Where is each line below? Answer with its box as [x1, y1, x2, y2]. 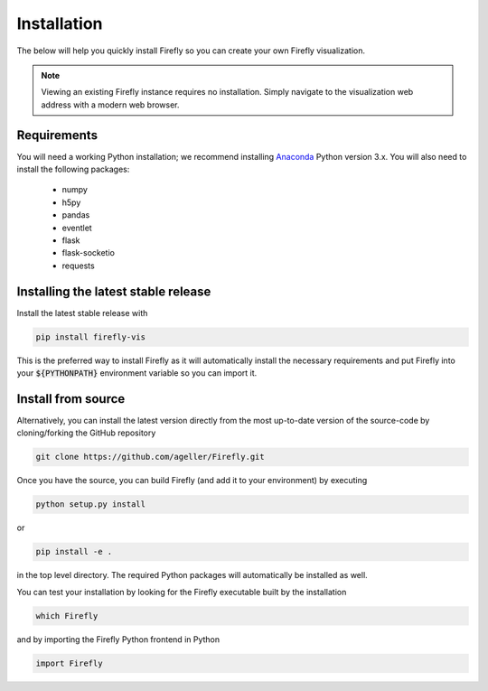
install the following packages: [16, 163, 130, 175]
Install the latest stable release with [16, 307, 148, 318]
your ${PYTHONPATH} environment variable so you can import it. [16, 368, 258, 378]
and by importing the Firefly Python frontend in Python [16, 633, 221, 645]
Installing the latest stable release [16, 284, 211, 299]
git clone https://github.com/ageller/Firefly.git [35, 452, 266, 462]
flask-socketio [61, 247, 115, 258]
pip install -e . [35, 546, 113, 557]
